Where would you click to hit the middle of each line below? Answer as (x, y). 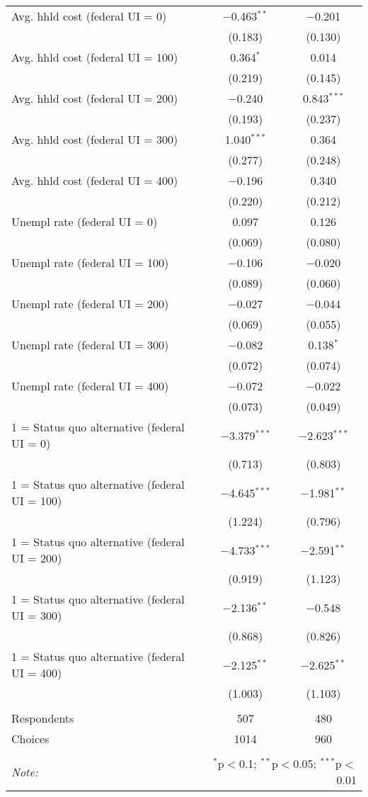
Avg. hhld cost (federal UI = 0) (89, 16)
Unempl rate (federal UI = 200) (90, 304)
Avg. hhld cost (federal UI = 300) (95, 139)
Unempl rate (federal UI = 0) (85, 221)
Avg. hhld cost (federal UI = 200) (95, 98)
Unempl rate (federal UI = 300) (90, 345)
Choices (30, 739)
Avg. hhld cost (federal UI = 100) (95, 57)
